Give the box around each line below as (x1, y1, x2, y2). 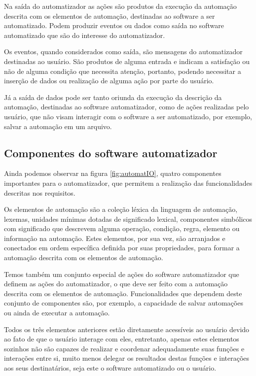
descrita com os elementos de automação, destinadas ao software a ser (4, 10, 215, 21)
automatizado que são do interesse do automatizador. (4, 30, 165, 40)
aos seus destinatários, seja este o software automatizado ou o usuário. (4, 363, 217, 373)
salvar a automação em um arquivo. (4, 121, 112, 131)
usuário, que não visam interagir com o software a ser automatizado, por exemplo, (4, 111, 252, 121)
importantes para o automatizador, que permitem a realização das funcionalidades (4, 177, 253, 188)
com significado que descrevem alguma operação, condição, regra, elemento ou (4, 223, 240, 234)
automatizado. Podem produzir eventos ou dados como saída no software (4, 20, 224, 31)
